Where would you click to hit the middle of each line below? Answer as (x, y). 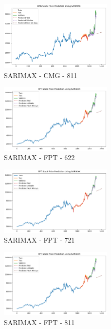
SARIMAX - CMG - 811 (41, 75)
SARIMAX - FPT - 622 (39, 157)
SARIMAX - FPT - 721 (39, 240)
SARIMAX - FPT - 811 (39, 322)
